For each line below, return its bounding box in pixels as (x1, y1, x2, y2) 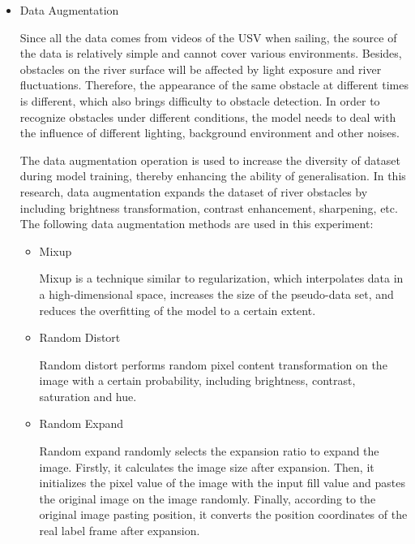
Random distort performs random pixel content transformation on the (39, 356, 387, 373)
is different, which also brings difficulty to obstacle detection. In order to (19, 92, 380, 109)
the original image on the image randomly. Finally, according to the (39, 490, 376, 507)
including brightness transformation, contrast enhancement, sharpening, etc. (19, 199, 398, 216)
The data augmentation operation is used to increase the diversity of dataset (19, 151, 400, 168)
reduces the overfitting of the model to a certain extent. (39, 301, 316, 318)
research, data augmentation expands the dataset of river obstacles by (19, 183, 368, 200)
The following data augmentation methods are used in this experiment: (19, 215, 374, 232)
